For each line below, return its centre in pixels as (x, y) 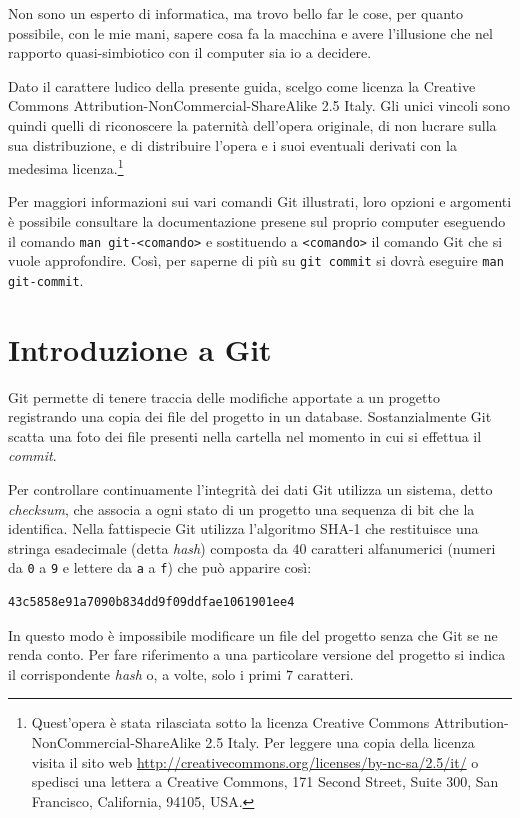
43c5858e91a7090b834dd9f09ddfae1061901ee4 (151, 602)
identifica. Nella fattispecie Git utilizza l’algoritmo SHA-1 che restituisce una (243, 528)
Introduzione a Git (140, 348)
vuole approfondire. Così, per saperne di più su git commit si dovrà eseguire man (256, 260)
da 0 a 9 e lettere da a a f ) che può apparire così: (160, 567)
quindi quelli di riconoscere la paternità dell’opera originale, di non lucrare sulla (252, 124)
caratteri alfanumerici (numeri (403, 547)
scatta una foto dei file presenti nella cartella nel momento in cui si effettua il (245, 435)
